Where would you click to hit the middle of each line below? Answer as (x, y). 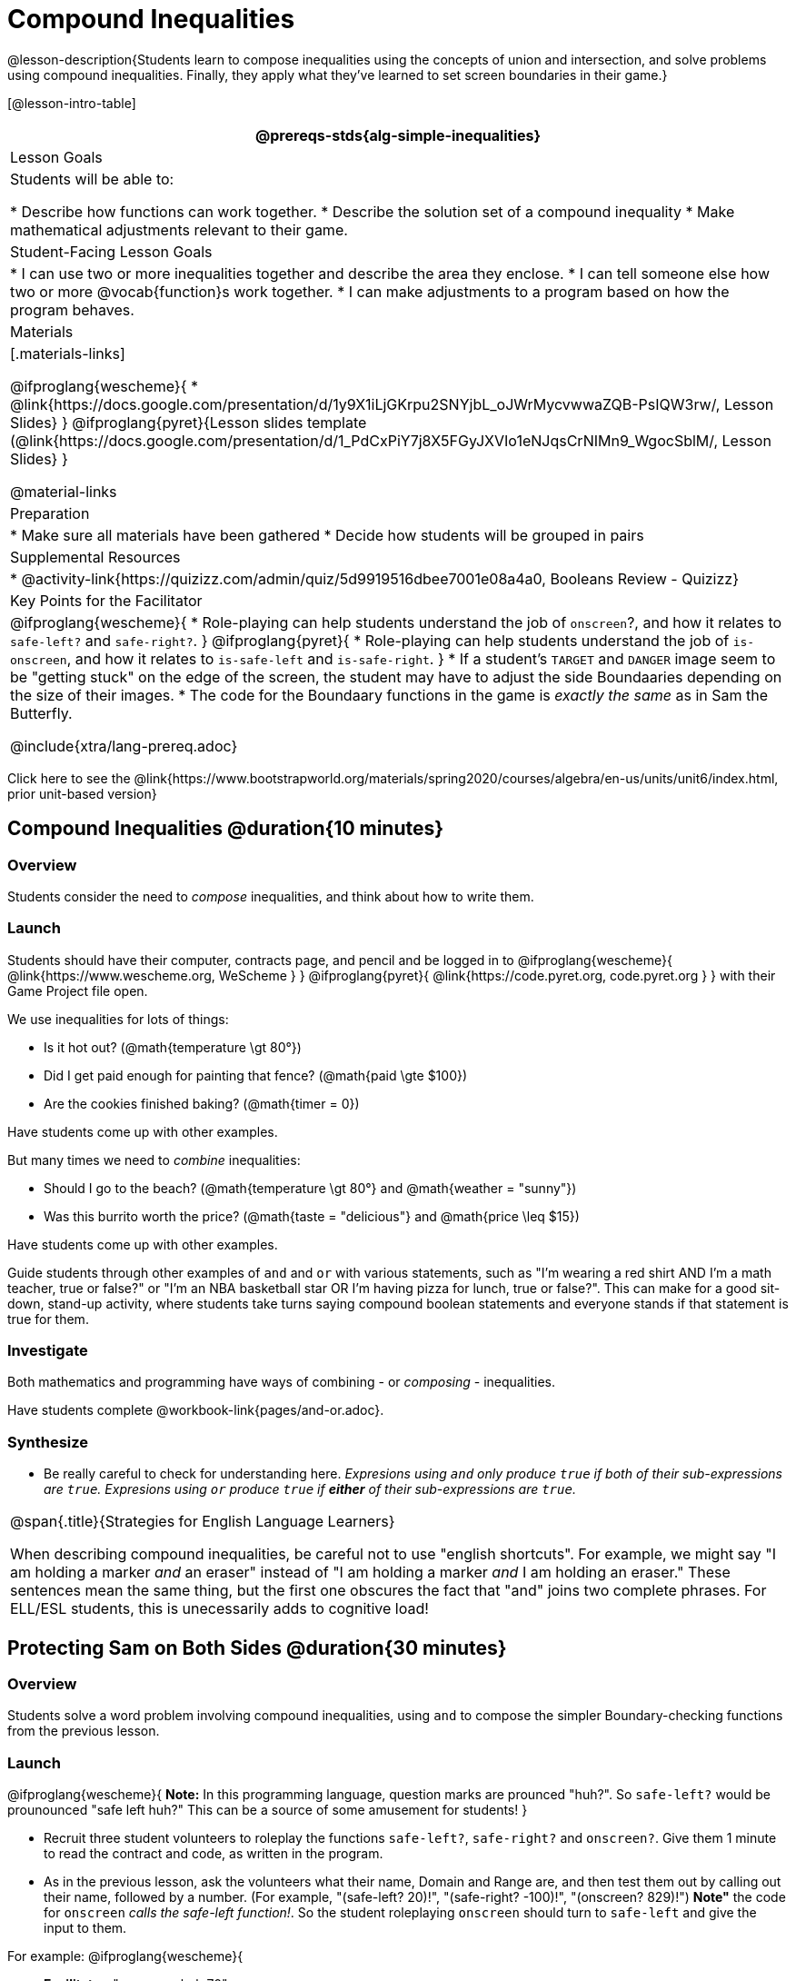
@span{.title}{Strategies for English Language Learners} (203, 1522)
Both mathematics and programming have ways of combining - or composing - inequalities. (281, 1382)
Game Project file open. (78, 990)
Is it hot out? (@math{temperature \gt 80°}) (173, 1047)
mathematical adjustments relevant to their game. (179, 229)
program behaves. (72, 309)
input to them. (85, 1928)
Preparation (50, 513)
